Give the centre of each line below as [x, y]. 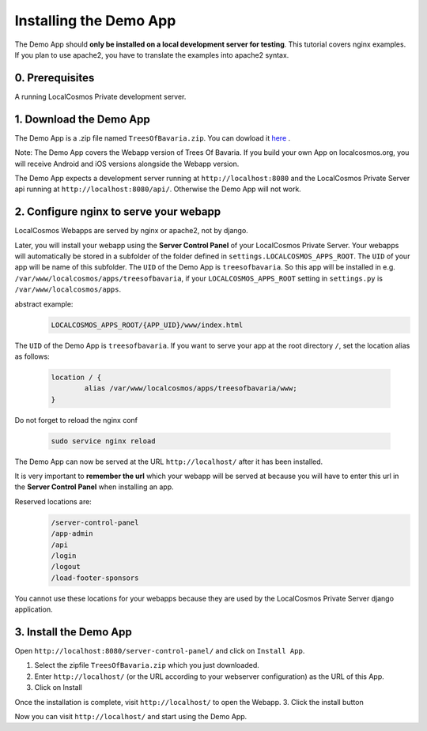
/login [64, 556]
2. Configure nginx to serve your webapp [118, 212]
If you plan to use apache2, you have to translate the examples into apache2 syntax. [152, 55]
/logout [66, 567]
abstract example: [44, 303]
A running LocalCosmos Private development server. [100, 96]
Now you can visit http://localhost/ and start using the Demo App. [131, 716]
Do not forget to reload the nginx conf [76, 420]
